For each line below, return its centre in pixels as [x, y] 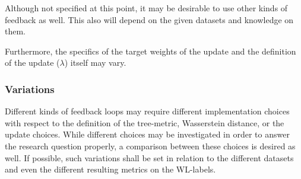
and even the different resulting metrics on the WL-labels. [110, 169]
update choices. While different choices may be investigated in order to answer [147, 134]
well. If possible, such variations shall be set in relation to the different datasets [149, 157]
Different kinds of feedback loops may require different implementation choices [147, 111]
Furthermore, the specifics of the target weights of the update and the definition [150, 51]
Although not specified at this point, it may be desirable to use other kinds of [146, 8]
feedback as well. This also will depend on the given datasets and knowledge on [149, 19]
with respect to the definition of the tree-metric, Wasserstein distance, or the [145, 122]
